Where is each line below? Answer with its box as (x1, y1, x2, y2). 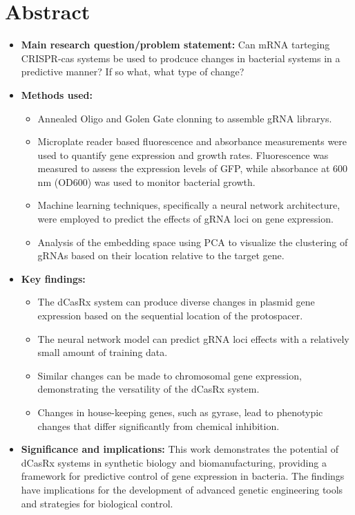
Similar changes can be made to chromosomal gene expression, (37, 368, 302, 382)
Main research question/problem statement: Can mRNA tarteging (21, 37, 330, 52)
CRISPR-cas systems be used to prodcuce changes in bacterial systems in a (21, 50, 340, 65)
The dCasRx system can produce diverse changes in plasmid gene (37, 294, 315, 309)
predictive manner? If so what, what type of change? (21, 64, 244, 79)
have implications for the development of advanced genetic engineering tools (21, 482, 343, 496)
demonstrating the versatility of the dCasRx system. (37, 382, 260, 396)
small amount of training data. (37, 345, 168, 359)
